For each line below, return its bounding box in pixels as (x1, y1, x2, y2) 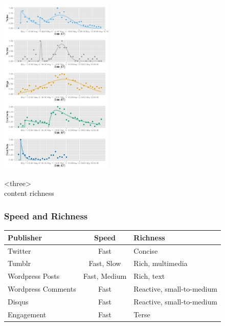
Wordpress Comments (8, 283, 76, 294)
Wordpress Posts (8, 271, 60, 281)
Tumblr (8, 258, 31, 269)
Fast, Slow (88, 258, 121, 269)
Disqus (8, 296, 29, 307)
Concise (133, 245, 158, 256)
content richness (4, 188, 54, 198)
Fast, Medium (83, 271, 127, 281)
